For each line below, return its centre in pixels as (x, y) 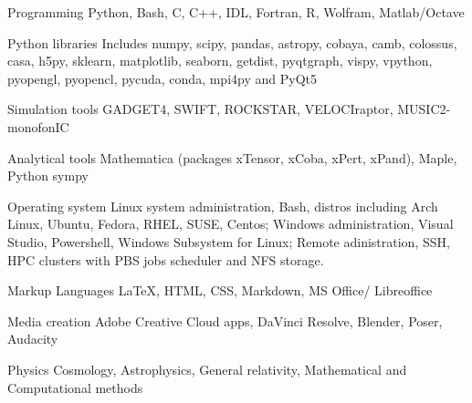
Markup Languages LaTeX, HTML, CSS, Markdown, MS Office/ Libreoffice (220, 290)
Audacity (33, 339)
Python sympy (48, 176)
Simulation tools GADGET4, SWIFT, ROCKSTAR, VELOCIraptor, (200, 109)
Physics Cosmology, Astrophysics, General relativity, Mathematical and (207, 369)
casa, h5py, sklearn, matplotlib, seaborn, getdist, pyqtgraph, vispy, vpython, (220, 61)
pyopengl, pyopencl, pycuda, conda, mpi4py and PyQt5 (162, 78)
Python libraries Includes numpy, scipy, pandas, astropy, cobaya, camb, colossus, (232, 42)
